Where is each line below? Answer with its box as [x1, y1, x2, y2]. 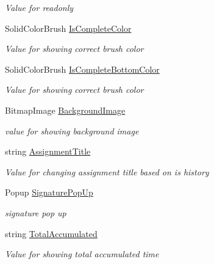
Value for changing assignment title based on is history [5, 165, 209, 178]
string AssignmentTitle [5, 145, 91, 158]
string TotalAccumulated [5, 227, 98, 240]
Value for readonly [5, 1, 74, 13]
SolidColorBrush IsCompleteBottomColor [5, 62, 160, 75]
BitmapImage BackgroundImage [5, 103, 126, 116]
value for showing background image [5, 124, 139, 137]
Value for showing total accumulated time [5, 248, 159, 260]
